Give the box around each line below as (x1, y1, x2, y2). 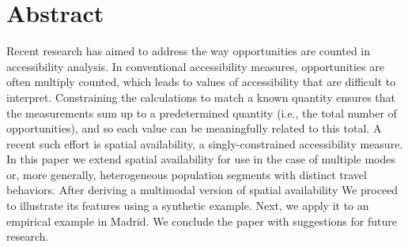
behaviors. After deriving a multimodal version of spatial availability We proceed (6, 182, 399, 198)
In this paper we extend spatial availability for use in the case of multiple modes (6, 151, 396, 167)
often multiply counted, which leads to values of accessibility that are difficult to (6, 73, 396, 90)
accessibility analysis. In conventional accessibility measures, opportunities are (6, 58, 384, 74)
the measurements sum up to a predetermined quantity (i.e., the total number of (6, 104, 397, 121)
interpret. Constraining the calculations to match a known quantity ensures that (6, 88, 396, 105)
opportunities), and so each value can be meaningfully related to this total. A (6, 120, 382, 137)
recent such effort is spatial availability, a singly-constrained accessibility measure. (6, 135, 403, 152)
